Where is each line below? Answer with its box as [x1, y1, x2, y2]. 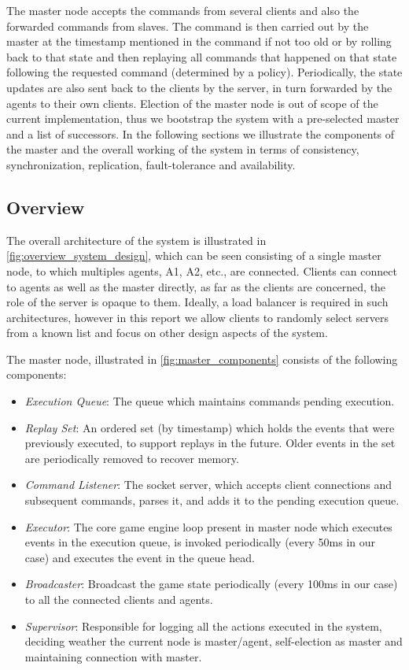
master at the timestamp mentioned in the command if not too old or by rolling [6, 33, 392, 50]
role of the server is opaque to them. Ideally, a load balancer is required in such [6, 294, 389, 310]
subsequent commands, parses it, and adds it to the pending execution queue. [24, 492, 400, 509]
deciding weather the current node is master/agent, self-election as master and [24, 633, 403, 650]
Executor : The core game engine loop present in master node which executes [24, 518, 392, 535]
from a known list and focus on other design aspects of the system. [6, 324, 328, 341]
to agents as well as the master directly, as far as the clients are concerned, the [6, 278, 386, 294]
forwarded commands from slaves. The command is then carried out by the [6, 17, 369, 34]
